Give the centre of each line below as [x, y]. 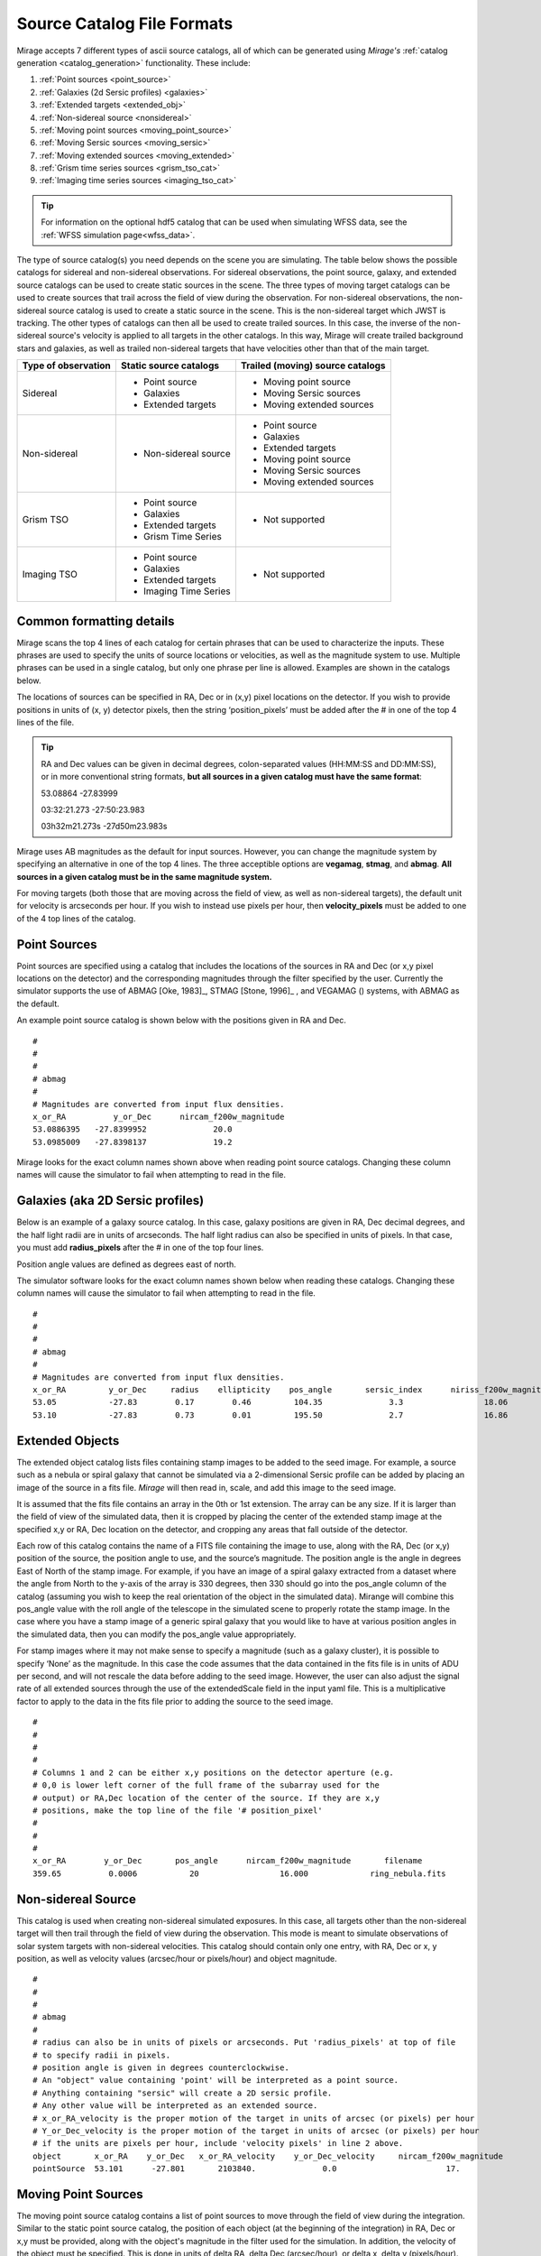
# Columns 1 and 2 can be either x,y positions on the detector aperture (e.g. [213, 1772]
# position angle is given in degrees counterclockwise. [161, 2068]
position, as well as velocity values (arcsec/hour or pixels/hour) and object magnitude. [177, 1958]
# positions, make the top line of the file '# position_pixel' [178, 1810]
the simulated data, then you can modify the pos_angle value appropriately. [156, 1634]
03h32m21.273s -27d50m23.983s [104, 827]
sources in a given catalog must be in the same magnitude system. [144, 876]
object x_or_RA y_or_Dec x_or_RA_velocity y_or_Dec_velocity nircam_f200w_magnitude [268, 2156]
